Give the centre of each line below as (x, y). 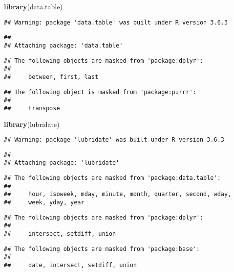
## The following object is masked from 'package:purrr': (100, 92)
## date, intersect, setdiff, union (71, 265)
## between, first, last (51, 77)
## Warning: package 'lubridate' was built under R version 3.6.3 (114, 140)
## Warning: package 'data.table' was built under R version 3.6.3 (116, 22)
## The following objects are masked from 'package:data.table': (112, 178)
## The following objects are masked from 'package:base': (102, 249)
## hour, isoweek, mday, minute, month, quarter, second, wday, (118, 194)
